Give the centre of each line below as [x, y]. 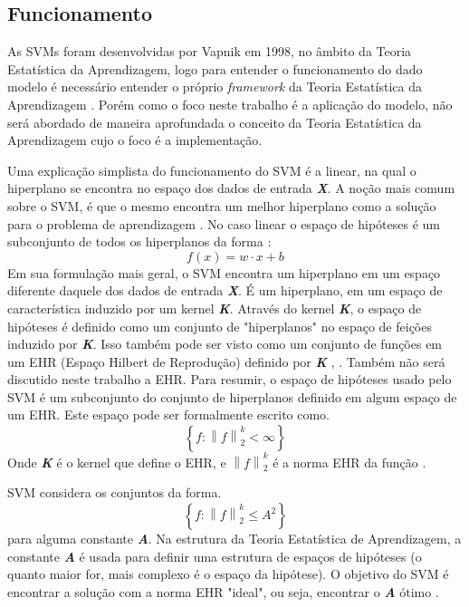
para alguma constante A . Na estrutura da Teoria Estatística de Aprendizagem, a [234, 539]
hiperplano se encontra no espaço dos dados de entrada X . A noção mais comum [231, 188]
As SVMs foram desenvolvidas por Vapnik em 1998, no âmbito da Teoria [210, 51]
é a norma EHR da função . [349, 462]
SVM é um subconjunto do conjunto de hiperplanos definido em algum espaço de [232, 396]
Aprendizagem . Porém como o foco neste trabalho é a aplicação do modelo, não [230, 104]
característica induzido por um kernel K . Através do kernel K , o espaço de [215, 308]
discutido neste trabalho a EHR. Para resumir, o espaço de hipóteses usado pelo [230, 379]
